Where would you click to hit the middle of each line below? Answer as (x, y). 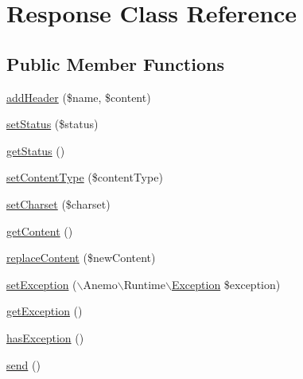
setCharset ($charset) (58, 203)
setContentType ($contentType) (85, 177)
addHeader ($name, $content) (79, 97)
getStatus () (36, 150)
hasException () (45, 337)
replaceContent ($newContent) (81, 258)
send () (23, 364)
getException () (45, 311)
